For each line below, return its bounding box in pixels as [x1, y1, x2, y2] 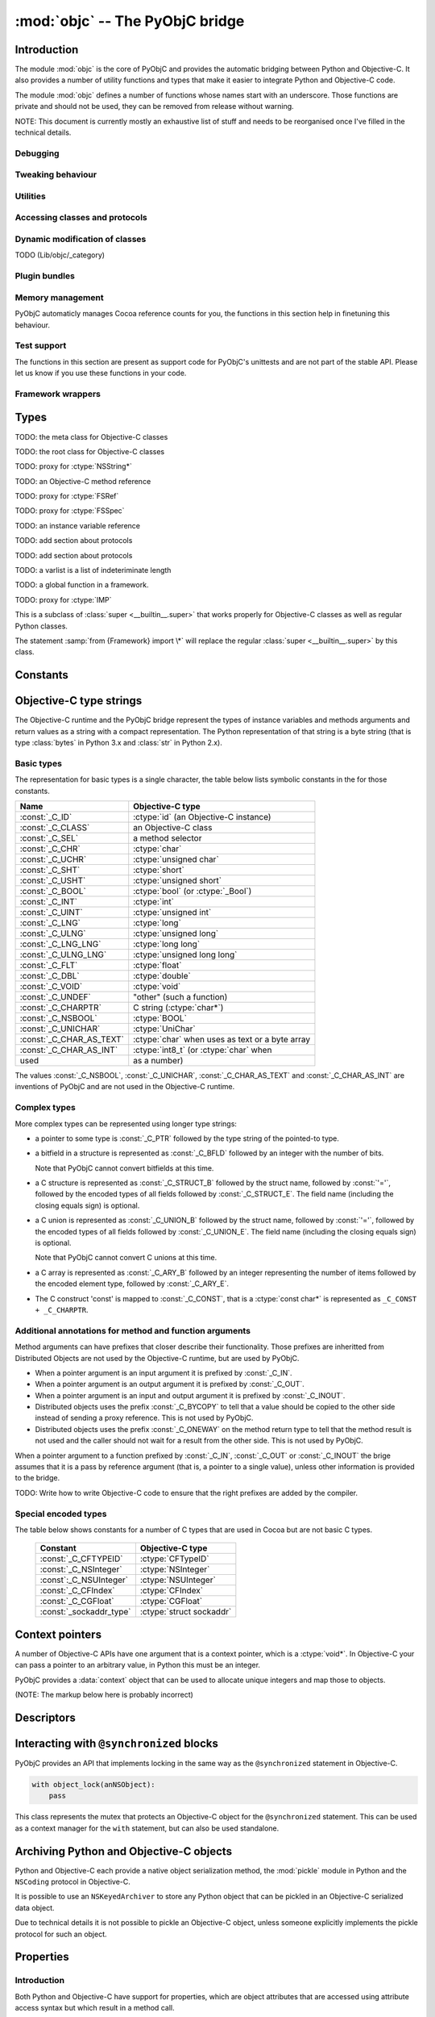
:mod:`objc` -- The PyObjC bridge [14, 12, 245, 30]
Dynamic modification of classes [14, 234, 147, 245]
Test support [14, 340, 67, 351]
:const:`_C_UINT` [19, 906, 84, 917]
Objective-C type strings [14, 694, 143, 708]
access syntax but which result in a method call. [14, 2003, 175, 2013]
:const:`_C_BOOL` [19, 885, 86, 896]
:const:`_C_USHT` [19, 875, 86, 886]
